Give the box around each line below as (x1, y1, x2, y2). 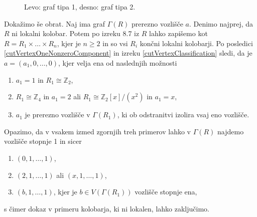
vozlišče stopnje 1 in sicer (4, 136, 82, 146)
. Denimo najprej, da (189, 18, 253, 29)
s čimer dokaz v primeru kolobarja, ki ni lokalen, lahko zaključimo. (4, 203, 209, 213)
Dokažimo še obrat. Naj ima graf (4, 18, 105, 29)
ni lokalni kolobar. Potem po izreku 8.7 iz (12, 28, 140, 39)
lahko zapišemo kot (149, 28, 208, 39)
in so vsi (102, 38, 128, 48)
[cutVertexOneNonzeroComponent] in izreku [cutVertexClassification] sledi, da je (4, 48, 252, 58)
